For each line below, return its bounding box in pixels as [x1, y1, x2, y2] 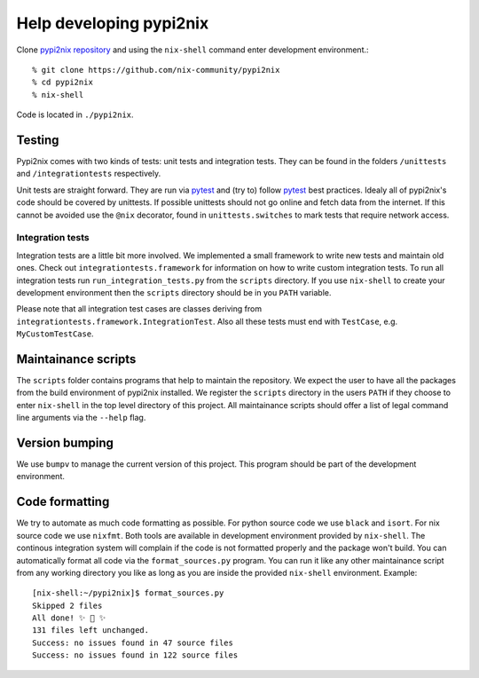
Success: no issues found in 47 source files [32, 637, 234, 648]
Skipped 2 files [32, 600, 103, 611]
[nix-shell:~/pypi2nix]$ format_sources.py [32, 588, 224, 598]
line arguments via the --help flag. [16, 413, 146, 423]
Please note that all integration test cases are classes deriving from [16, 304, 262, 314]
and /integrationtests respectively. [16, 169, 161, 179]
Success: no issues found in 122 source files [32, 650, 239, 660]
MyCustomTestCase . [16, 328, 94, 339]
